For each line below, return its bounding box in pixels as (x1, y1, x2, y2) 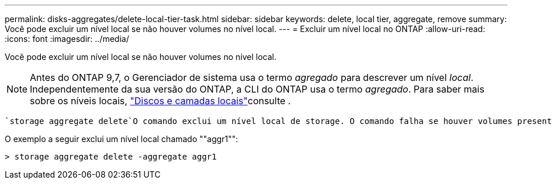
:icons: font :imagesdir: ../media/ (5, 34, 129, 44)
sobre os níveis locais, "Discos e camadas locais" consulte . (30, 95, 291, 107)
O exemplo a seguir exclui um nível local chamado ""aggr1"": (5, 134, 239, 144)
